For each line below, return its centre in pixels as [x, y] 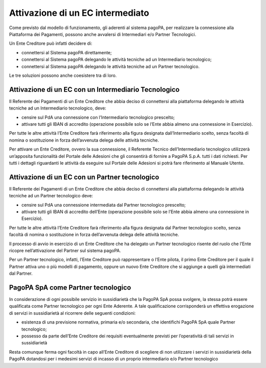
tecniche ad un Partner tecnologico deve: [51, 196]
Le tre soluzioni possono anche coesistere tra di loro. [63, 75]
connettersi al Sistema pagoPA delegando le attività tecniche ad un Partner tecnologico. [110, 66]
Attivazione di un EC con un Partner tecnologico [84, 177]
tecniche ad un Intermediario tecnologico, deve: [58, 108]
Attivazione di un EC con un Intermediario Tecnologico [94, 90]
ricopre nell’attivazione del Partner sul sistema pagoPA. [65, 250]
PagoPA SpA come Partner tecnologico [70, 287]
